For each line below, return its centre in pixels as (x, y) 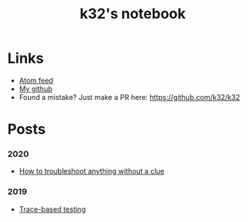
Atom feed (36, 80)
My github (36, 89)
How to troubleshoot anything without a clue (91, 171)
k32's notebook (133, 14)
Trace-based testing (52, 209)
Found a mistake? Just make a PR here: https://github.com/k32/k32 (129, 97)
